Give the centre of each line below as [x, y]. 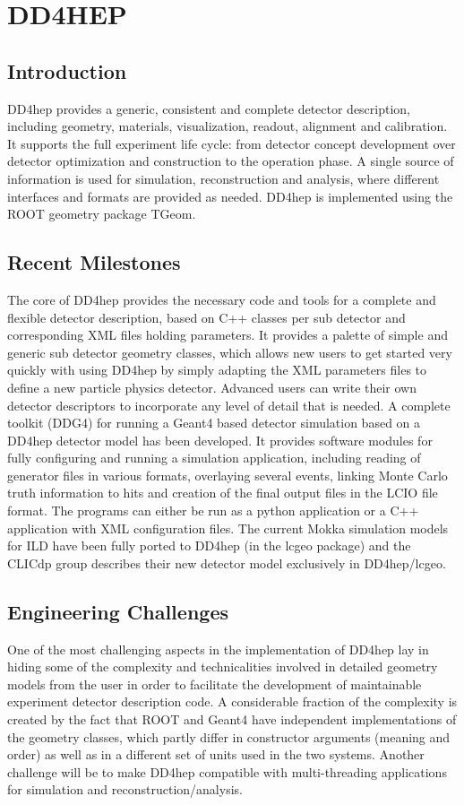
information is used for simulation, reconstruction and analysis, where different [223, 178]
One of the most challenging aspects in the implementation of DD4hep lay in [218, 649]
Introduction [67, 70]
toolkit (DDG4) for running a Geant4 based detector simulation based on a [214, 423]
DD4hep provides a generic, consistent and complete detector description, [209, 108]
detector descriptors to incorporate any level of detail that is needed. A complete [229, 405]
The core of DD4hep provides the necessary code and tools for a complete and [222, 299]
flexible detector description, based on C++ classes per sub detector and [206, 317]
